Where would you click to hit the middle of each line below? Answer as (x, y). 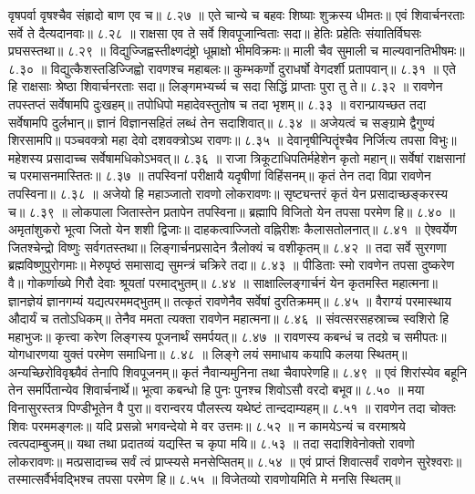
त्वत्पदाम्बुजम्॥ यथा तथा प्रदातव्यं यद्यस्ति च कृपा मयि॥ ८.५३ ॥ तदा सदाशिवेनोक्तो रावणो (212, 443)
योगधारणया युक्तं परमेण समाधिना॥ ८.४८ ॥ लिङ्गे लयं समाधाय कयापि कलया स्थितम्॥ (208, 354)
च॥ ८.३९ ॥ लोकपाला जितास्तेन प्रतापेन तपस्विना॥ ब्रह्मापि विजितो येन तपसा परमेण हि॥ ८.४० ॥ (232, 211)
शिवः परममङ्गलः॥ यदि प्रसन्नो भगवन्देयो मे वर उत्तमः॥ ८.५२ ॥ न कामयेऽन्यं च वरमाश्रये (207, 425)
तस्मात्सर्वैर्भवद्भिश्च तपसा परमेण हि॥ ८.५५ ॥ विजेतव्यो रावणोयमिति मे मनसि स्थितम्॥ (205, 479)
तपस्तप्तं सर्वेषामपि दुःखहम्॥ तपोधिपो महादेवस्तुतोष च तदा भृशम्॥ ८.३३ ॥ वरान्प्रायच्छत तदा (217, 103)
